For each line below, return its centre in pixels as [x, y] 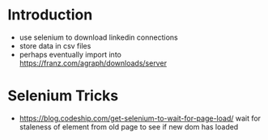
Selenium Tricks [63, 96]
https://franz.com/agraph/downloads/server [93, 63]
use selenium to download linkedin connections [99, 37]
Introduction [50, 15]
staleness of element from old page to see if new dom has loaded [129, 126]
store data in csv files [55, 45]
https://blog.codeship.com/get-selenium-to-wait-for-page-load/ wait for [140, 118]
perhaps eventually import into [70, 54]
